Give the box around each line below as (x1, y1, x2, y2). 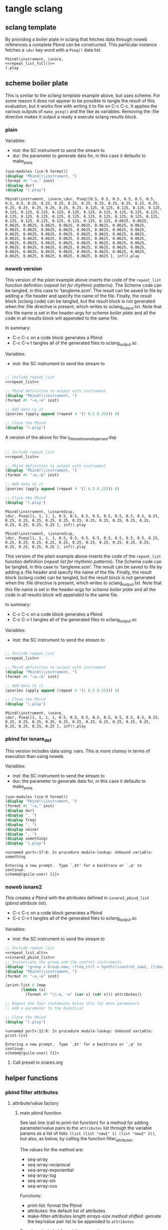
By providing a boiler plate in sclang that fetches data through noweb (5, 36, 147, 42)
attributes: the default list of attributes (27, 1208, 105, 1213)
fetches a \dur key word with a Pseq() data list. (5, 47, 101, 53)
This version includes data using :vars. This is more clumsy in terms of (5, 748, 150, 754)
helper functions (5, 1073, 58, 1082)
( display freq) (5, 817, 37, 823)
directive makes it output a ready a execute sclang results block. (5, 113, 138, 119)
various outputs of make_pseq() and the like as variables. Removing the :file (5, 108, 159, 114)
